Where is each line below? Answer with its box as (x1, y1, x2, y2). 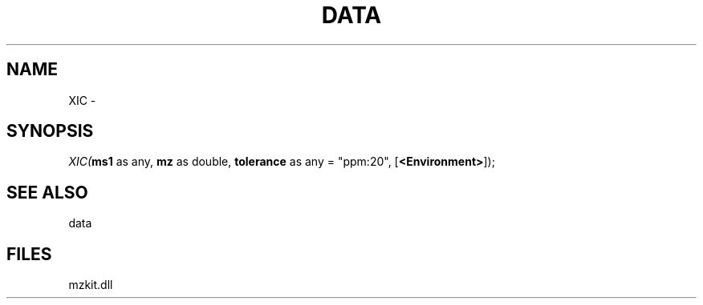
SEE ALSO (6, 182, 88, 203)
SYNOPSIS (6, 121, 94, 142)
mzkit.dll (68, 278, 113, 292)
